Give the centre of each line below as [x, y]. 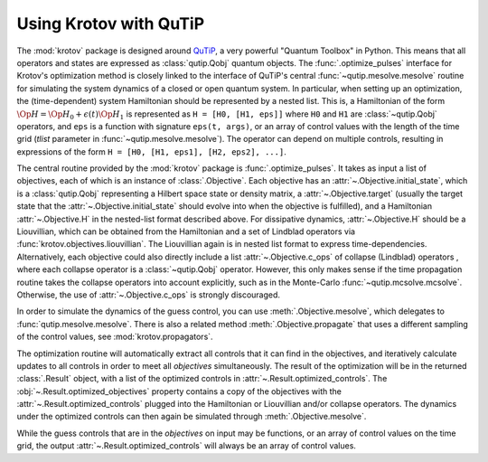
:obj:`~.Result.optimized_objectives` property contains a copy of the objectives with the [179, 391]
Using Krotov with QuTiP [111, 24]
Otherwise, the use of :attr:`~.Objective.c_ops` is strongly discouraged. [148, 295]
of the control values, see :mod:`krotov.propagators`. [115, 337]
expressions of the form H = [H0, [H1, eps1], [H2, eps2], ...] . [151, 151]
